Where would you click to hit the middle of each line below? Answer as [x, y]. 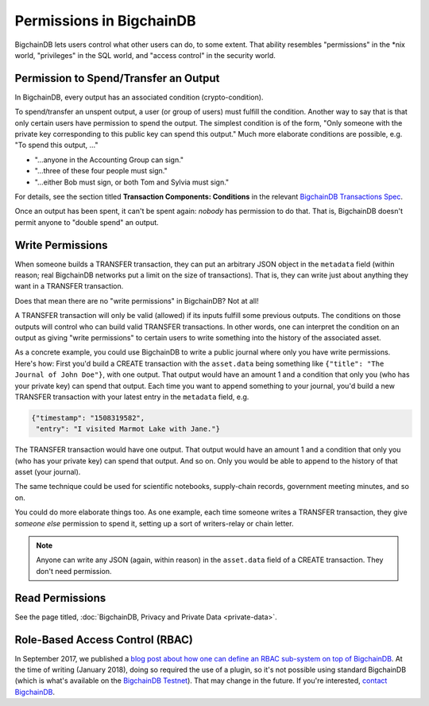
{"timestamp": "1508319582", [88, 418]
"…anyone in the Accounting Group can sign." [109, 160]
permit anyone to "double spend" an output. [87, 222]
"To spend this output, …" [56, 145]
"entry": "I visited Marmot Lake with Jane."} [128, 429]
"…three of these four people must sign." [101, 171]
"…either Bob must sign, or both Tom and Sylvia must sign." [132, 182]
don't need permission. [74, 571]
